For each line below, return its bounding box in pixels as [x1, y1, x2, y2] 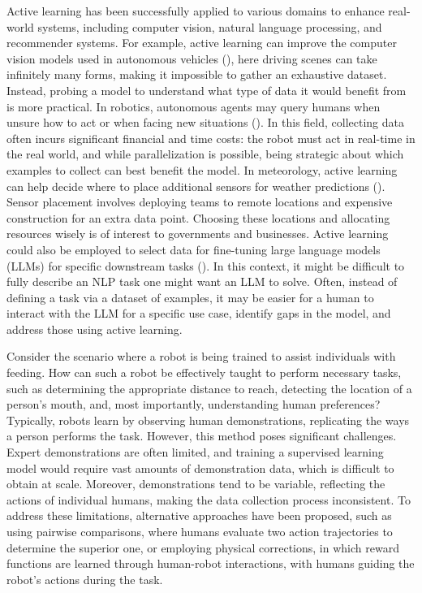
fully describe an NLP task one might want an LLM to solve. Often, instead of [6, 273, 398, 290]
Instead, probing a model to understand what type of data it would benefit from [6, 81, 407, 98]
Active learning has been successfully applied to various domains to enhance [6, 2, 385, 19]
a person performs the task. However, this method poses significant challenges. [6, 427, 397, 444]
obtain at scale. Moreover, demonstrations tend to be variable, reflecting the [6, 475, 385, 492]
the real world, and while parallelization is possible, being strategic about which [6, 145, 404, 162]
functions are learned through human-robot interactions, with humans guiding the [6, 555, 415, 572]
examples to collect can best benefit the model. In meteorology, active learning [6, 161, 398, 178]
